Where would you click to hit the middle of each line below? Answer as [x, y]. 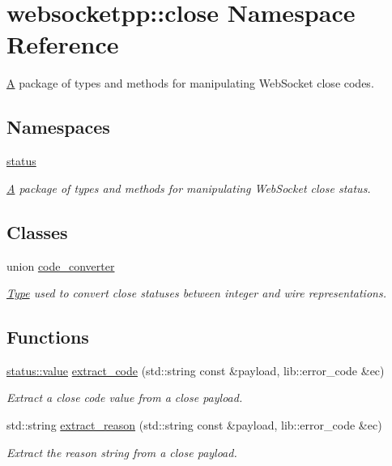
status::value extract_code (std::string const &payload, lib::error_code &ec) [196, 370]
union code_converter [61, 265]
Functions [48, 337]
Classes [37, 231]
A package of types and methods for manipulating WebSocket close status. [189, 188]
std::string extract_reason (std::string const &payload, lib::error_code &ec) [194, 425]
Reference [63, 44]
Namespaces [58, 127]
